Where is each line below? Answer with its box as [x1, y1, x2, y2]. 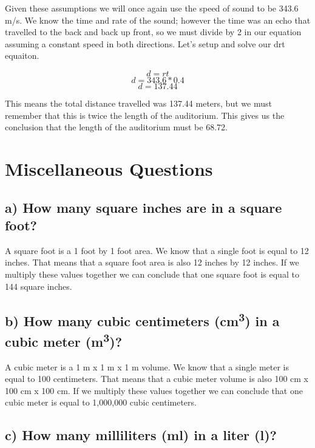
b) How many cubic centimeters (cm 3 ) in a [5, 309, 280, 330]
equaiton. [5, 49, 39, 62]
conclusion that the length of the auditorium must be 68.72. [5, 121, 228, 133]
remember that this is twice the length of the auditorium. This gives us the [5, 109, 285, 121]
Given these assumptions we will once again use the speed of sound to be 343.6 [5, 2, 299, 14]
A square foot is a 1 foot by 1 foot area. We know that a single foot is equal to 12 [5, 244, 309, 256]
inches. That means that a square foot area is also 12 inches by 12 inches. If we [5, 256, 299, 269]
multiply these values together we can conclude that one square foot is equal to [5, 267, 299, 280]
